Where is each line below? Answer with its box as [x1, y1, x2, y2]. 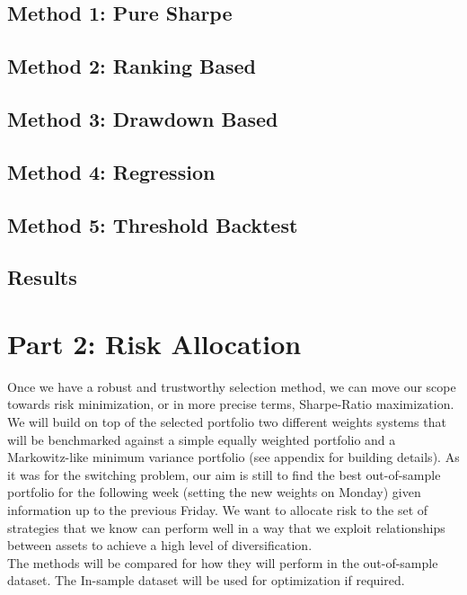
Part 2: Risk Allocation [7, 324, 302, 361]
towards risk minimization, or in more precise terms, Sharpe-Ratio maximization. [7, 395, 454, 413]
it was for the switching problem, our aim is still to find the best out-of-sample [7, 465, 441, 484]
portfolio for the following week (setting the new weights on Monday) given [7, 483, 421, 502]
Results [7, 263, 77, 291]
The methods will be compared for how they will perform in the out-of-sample [7, 553, 438, 572]
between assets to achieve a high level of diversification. [7, 536, 313, 555]
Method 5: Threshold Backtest [7, 210, 298, 238]
